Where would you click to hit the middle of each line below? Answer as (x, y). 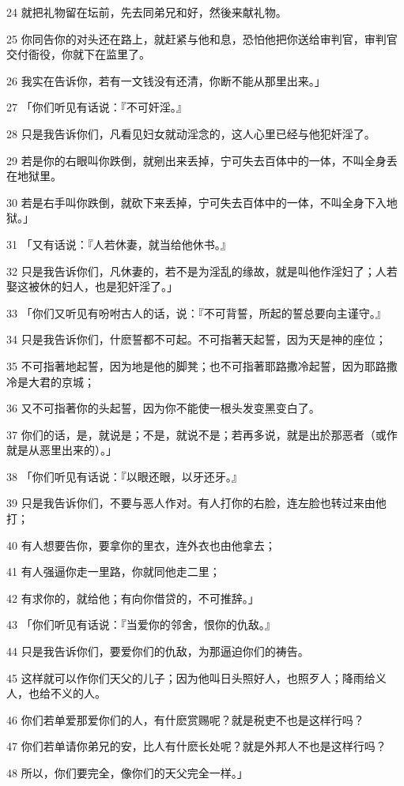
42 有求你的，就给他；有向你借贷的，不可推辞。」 (133, 598)
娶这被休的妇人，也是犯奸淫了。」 (92, 286)
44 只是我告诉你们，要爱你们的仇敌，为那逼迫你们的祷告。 (158, 651)
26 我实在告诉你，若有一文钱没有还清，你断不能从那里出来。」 (166, 80)
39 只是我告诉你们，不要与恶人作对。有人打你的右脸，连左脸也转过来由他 (196, 503)
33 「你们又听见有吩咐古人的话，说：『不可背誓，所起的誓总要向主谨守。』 (196, 312)
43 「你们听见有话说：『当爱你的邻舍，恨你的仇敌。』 (141, 624)
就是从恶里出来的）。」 (62, 450)
